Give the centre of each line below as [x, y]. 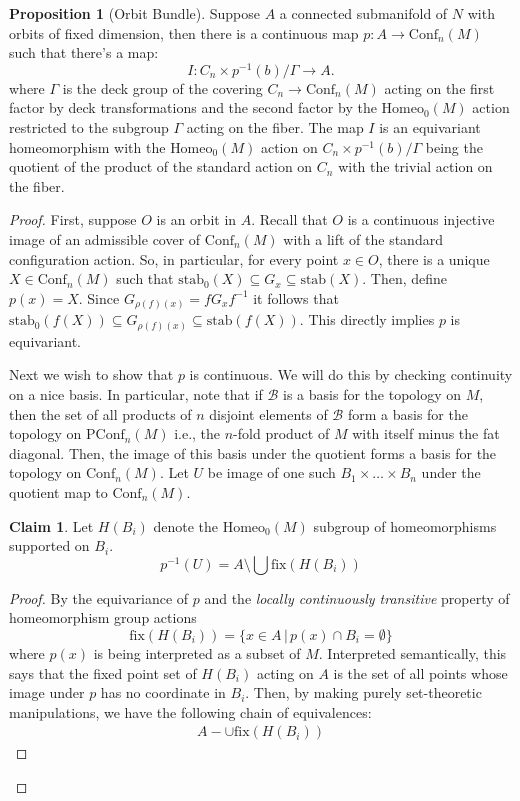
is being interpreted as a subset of [197, 652]
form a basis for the [407, 413]
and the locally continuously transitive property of [357, 597]
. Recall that [289, 219]
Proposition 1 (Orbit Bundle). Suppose [134, 13]
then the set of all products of [100, 413]
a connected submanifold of [363, 13]
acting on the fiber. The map [275, 127]
